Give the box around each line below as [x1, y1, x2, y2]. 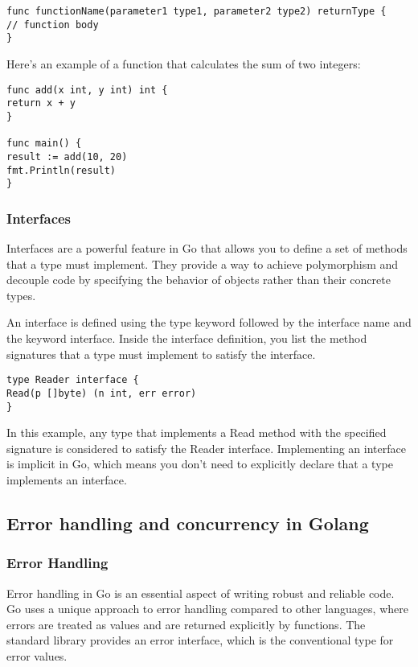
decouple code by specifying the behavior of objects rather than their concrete [6, 271, 391, 288]
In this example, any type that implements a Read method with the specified [6, 424, 387, 441]
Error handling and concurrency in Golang [6, 510, 369, 535]
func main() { [6, 138, 82, 150]
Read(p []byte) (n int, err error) [6, 387, 197, 399]
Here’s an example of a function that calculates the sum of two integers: [6, 55, 361, 72]
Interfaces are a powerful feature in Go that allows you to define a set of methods [6, 240, 408, 257]
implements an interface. [6, 471, 127, 488]
